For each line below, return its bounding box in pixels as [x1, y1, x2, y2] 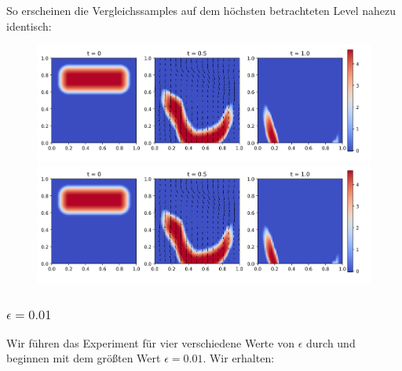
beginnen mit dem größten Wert [6, 350, 161, 366]
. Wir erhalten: [203, 350, 275, 366]
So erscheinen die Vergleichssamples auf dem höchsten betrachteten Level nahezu [6, 2, 397, 18]
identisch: [6, 17, 52, 34]
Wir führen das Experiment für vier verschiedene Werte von [6, 334, 294, 351]
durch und [306, 334, 356, 351]
